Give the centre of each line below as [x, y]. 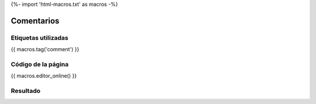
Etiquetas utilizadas [39, 38]
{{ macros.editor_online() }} [44, 76]
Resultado [26, 91]
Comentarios [35, 21]
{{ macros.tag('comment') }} [45, 49]
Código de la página [40, 64]
